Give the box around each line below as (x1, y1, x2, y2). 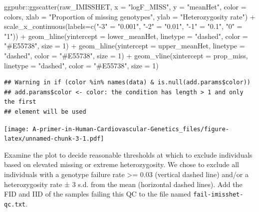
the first (4, 98, 36, 106)
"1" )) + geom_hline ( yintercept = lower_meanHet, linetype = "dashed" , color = (4, 30, 248, 41)
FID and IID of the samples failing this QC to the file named (4, 189, 191, 199)
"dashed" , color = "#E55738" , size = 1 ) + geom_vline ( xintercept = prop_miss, (4, 50, 248, 60)
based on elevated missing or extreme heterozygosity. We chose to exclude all (4, 159, 239, 170)
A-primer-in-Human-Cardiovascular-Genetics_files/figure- (32, 125, 230, 133)
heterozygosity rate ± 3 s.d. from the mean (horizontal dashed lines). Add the (4, 179, 243, 189)
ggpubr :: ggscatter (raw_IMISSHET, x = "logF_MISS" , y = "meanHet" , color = (4, 1, 247, 11)
